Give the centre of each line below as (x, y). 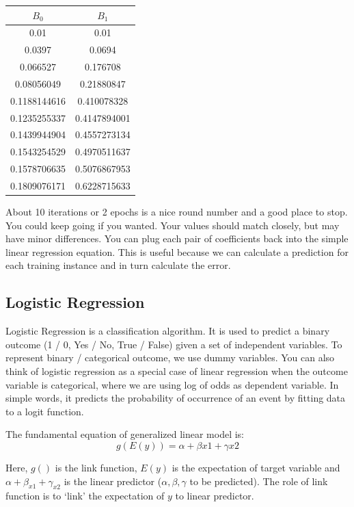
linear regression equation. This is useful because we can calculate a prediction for (177, 251)
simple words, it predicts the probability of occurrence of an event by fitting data (176, 398)
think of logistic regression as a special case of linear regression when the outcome (177, 370)
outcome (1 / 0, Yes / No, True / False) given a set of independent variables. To (174, 344)
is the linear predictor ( (113, 481)
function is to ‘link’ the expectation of (85, 496)
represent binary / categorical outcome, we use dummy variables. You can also (170, 357)
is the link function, (96, 467)
